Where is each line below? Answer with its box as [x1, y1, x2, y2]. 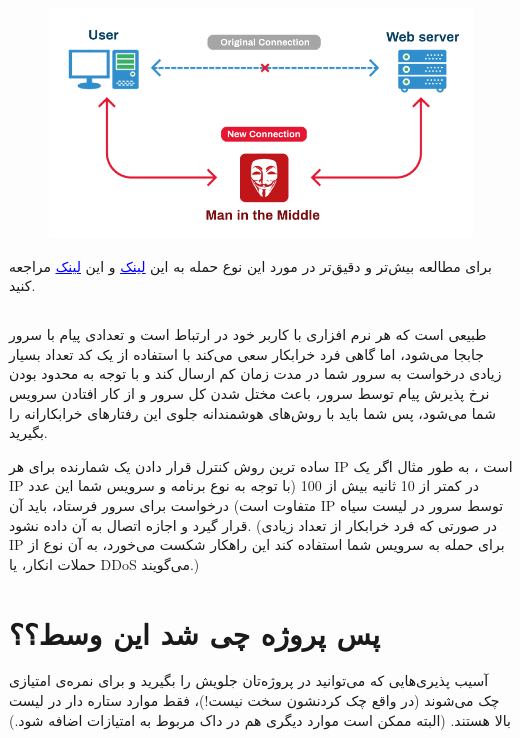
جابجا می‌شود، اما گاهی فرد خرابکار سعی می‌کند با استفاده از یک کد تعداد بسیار [9, 343, 484, 364]
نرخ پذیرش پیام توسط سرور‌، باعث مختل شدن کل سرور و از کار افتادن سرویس [9, 382, 490, 403]
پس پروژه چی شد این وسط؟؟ [9, 612, 381, 653]
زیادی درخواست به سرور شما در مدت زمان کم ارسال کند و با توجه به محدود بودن [9, 363, 502, 384]
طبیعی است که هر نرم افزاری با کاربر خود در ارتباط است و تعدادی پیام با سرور [9, 324, 487, 345]
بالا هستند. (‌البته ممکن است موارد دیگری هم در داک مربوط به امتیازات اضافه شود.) [9, 709, 511, 730]
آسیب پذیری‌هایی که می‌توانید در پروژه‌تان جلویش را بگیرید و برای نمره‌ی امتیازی [9, 670, 489, 691]
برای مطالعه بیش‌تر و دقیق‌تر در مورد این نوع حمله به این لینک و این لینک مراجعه [9, 255, 492, 276]
